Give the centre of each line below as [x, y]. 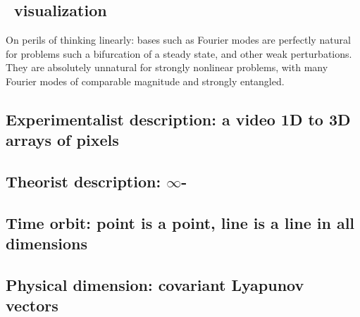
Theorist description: [83, 181]
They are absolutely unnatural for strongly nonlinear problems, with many [167, 67]
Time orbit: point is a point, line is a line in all [180, 222]
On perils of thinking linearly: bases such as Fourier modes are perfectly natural [178, 40]
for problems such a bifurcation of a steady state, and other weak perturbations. [179, 53]
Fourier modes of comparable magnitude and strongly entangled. [145, 81]
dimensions [46, 243]
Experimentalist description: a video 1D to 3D [178, 119]
